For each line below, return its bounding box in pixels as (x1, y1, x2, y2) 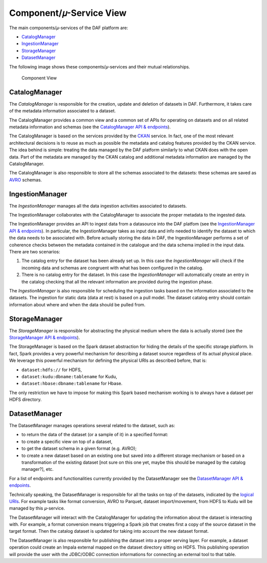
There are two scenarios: (9, 248, 60, 255)
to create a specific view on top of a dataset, (21, 439, 113, 445)
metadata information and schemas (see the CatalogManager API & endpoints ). (9, 124, 171, 130)
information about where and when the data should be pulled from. (9, 301, 146, 307)
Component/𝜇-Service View (9, 7, 127, 18)
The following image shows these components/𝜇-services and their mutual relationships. (9, 63, 190, 69)
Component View (21, 75, 57, 81)
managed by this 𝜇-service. (9, 506, 65, 511)
